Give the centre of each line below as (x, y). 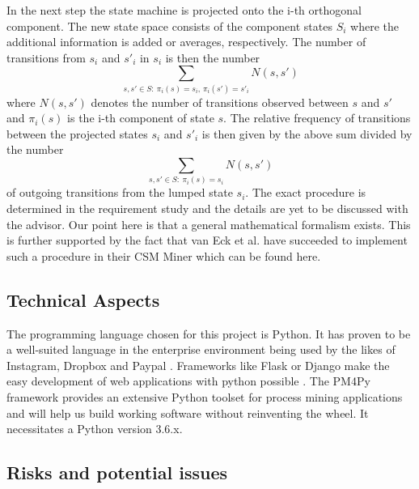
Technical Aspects (83, 299)
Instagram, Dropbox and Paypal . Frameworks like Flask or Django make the (198, 365)
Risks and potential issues (117, 472)
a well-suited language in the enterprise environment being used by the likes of (201, 349)
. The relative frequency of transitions (317, 118)
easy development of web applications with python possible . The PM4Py (188, 381)
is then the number (213, 57)
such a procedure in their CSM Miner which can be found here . (164, 255)
